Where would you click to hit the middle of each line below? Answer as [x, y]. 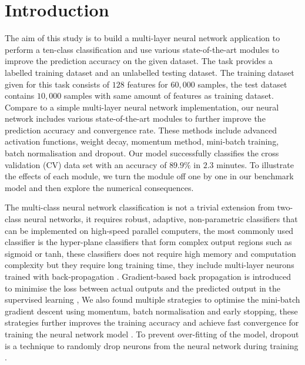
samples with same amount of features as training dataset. [169, 96]
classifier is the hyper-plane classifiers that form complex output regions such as [148, 242]
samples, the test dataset [242, 84]
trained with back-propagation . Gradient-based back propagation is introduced [148, 276]
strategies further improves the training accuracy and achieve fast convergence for [152, 322]
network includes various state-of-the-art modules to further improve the [135, 118]
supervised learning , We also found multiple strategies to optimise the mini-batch [152, 299]
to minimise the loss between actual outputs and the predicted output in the [143, 288]
